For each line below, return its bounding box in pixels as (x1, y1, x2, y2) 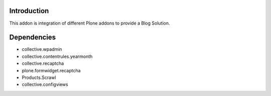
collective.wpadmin (22, 46, 62, 52)
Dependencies (9, 33, 56, 42)
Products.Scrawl (22, 74, 56, 80)
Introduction (9, 7, 49, 15)
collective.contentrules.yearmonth (22, 53, 93, 59)
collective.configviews (22, 81, 68, 87)
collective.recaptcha (22, 60, 64, 66)
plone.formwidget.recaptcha (22, 67, 81, 73)
